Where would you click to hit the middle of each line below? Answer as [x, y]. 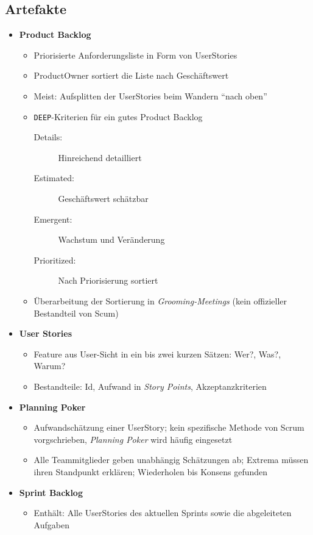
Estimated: [54, 178]
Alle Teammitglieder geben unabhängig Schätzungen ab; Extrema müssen [171, 460]
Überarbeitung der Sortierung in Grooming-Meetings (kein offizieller [160, 300]
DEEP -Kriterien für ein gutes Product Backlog [118, 116]
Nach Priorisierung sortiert [108, 280]
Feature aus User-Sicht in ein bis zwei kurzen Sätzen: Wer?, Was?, [157, 354]
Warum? [50, 366]
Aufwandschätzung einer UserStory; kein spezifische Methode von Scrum [169, 427]
